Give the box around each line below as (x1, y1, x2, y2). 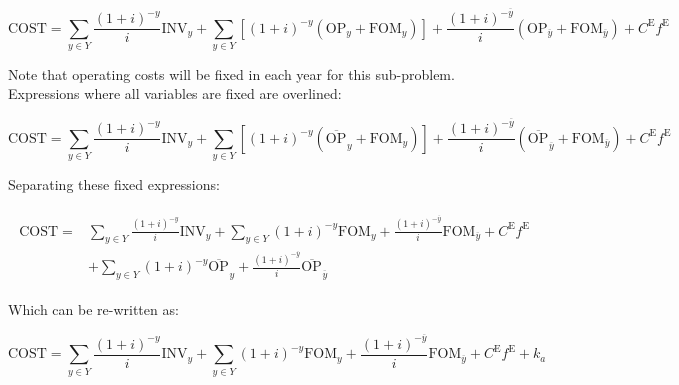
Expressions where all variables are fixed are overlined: (8, 83, 342, 104)
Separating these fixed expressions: (8, 173, 220, 194)
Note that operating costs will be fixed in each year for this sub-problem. (8, 63, 455, 84)
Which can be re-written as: (8, 299, 179, 320)
